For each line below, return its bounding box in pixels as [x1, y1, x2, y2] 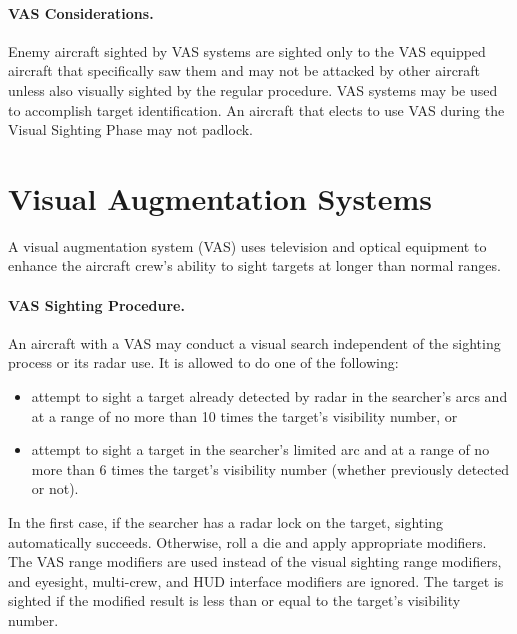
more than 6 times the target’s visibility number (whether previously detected [31, 458, 510, 479]
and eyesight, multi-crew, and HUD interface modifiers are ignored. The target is [8, 570, 504, 591]
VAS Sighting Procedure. [8, 294, 185, 315]
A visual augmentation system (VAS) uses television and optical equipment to [8, 235, 487, 256]
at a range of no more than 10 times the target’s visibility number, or [31, 405, 458, 426]
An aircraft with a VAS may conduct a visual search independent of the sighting [8, 332, 501, 353]
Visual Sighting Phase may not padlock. [8, 119, 253, 140]
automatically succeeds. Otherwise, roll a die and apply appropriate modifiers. [8, 531, 487, 552]
